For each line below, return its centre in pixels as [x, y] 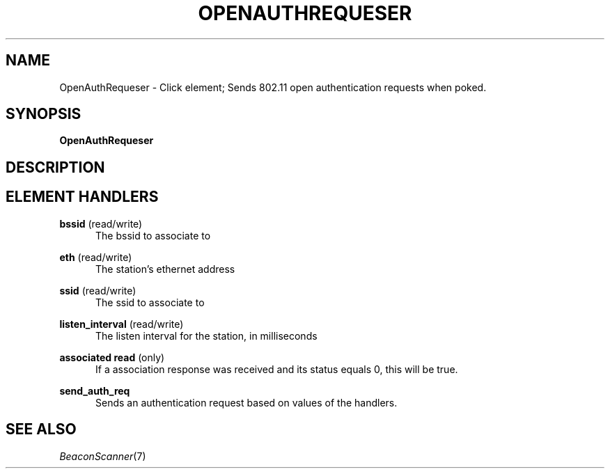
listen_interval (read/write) [122, 324]
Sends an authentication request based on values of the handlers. [247, 402]
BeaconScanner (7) [103, 456]
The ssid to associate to [150, 302]
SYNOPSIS [44, 114]
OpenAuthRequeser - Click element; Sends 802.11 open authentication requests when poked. [273, 87]
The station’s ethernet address [165, 269]
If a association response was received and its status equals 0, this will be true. [277, 369]
